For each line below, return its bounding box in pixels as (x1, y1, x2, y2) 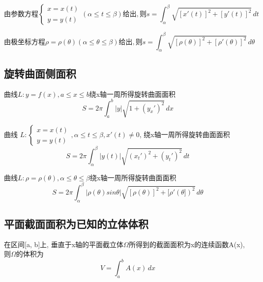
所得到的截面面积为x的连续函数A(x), (128, 239, 245, 249)
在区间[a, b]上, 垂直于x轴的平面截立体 (4, 239, 124, 249)
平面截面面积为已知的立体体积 (4, 216, 148, 231)
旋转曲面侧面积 (4, 65, 76, 81)
